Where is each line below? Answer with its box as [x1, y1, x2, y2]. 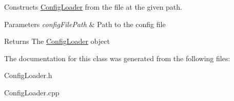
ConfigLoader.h [4, 70, 52, 81]
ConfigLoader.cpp [4, 87, 60, 97]
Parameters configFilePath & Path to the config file [4, 18, 166, 29]
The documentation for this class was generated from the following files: [4, 53, 230, 63]
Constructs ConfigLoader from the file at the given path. [4, 2, 182, 12]
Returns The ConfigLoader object [4, 36, 110, 46]
